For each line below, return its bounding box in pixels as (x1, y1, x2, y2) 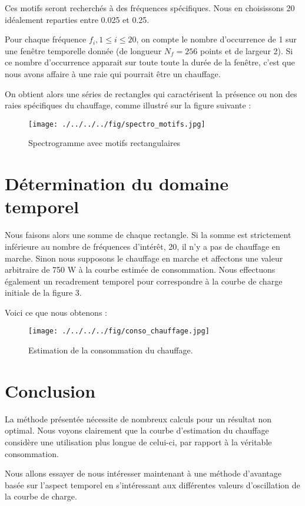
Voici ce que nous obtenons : (5, 306, 107, 318)
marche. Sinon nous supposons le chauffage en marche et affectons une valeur (5, 252, 283, 264)
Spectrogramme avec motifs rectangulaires (28, 137, 181, 149)
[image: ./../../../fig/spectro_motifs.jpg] (28, 120, 205, 128)
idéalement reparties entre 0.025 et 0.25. (5, 13, 150, 25)
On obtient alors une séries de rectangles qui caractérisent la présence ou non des (5, 87, 297, 100)
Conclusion (5, 378, 96, 402)
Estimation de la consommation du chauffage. (28, 344, 193, 356)
